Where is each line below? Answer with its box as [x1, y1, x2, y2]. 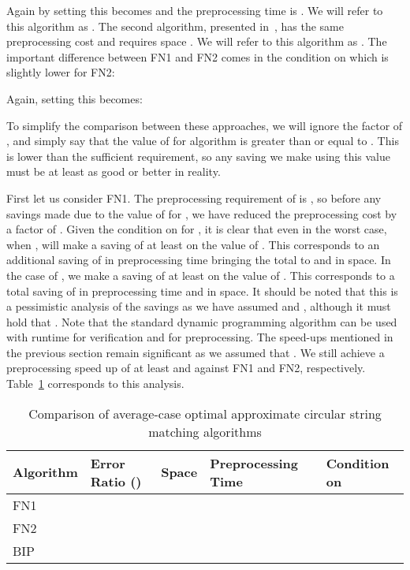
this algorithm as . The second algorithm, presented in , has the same [6, 17, 344, 34]
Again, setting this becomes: [6, 90, 143, 106]
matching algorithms [148, 422, 262, 441]
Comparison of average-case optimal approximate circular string [28, 404, 382, 423]
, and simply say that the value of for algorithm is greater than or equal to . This [6, 132, 399, 149]
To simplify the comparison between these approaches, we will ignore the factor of [6, 117, 403, 133]
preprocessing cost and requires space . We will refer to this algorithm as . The [6, 33, 387, 50]
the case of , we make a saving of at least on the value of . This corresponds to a [6, 266, 395, 283]
